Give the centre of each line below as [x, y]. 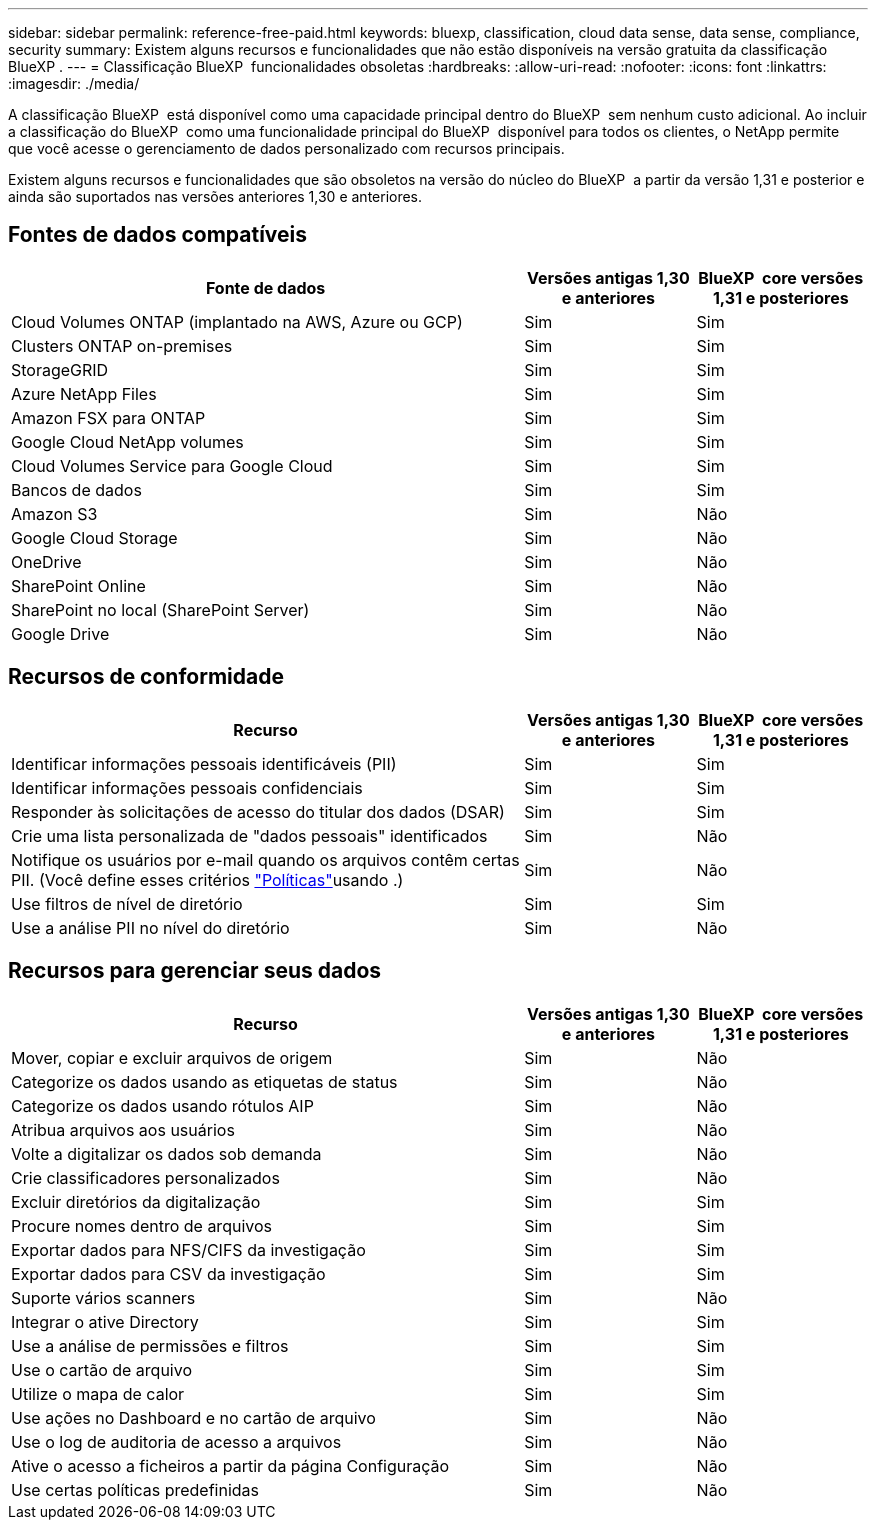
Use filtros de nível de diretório [127, 903]
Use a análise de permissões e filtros [150, 1345]
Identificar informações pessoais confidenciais [187, 787]
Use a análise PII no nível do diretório [150, 927]
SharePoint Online [78, 585]
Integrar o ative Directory [105, 1321]
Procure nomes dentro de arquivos [141, 1225]
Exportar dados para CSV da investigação [168, 1273]
